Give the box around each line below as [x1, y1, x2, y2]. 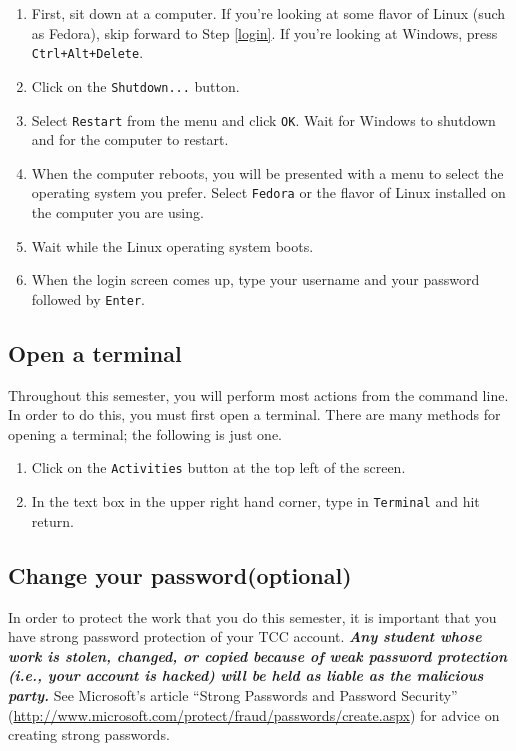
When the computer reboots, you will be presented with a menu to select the [31, 162, 504, 183]
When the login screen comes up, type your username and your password [31, 269, 480, 290]
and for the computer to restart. [31, 129, 229, 150]
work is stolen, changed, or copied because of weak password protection [8, 645, 508, 666]
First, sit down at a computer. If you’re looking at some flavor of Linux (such [31, 3, 506, 23]
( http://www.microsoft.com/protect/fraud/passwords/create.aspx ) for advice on [8, 704, 500, 725]
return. [31, 510, 74, 531]
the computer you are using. [31, 202, 204, 222]
